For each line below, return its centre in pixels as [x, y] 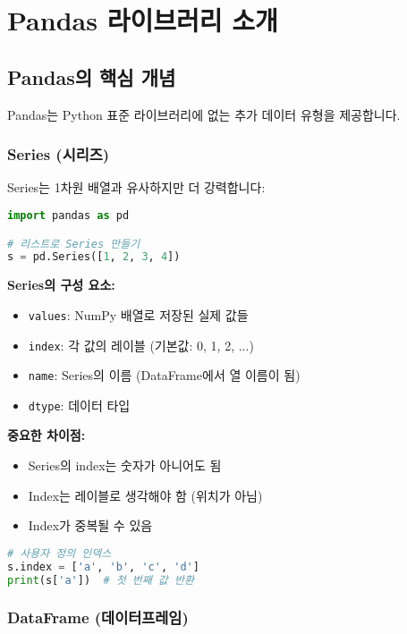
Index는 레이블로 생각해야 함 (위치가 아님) [145, 495]
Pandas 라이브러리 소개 [143, 20]
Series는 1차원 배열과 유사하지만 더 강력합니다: [136, 187]
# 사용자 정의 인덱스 [59, 553]
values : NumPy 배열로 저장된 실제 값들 [138, 314]
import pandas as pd [68, 215]
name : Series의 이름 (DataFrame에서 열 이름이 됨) [164, 375]
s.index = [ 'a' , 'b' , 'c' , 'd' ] [103, 566]
